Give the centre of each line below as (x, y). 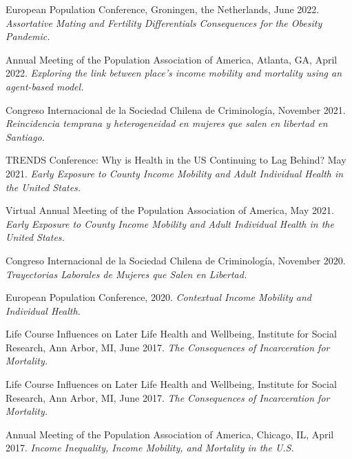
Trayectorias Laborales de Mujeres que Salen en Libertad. (126, 274)
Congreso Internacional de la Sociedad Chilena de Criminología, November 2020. (176, 260)
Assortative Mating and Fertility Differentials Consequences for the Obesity (164, 22)
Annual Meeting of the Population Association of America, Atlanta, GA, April (172, 59)
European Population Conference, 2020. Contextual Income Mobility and (159, 297)
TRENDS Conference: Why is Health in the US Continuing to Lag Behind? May (176, 160)
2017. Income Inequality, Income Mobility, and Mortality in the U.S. (150, 448)
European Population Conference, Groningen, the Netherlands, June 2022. (163, 9)
